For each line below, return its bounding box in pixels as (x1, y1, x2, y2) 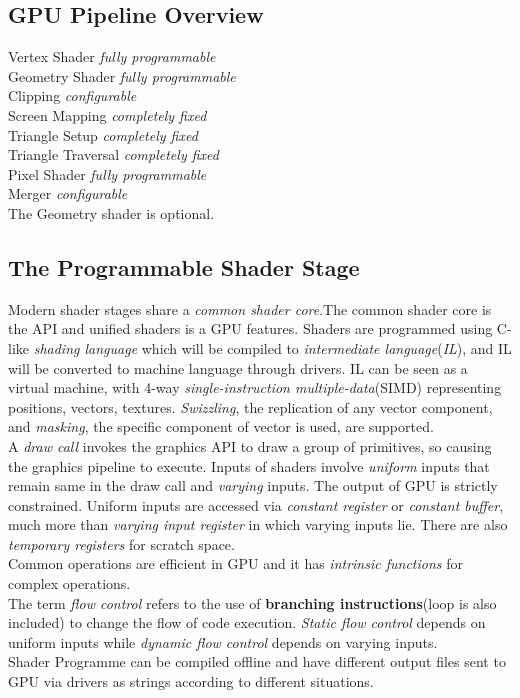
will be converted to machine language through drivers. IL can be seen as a (8, 357, 468, 378)
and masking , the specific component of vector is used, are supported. (8, 416, 434, 437)
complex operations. (8, 573, 131, 594)
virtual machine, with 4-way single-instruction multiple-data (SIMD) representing (8, 377, 502, 398)
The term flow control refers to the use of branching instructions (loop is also (8, 592, 497, 613)
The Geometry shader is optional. (8, 202, 215, 223)
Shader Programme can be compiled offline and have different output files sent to (8, 651, 506, 672)
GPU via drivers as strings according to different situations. (8, 671, 374, 692)
